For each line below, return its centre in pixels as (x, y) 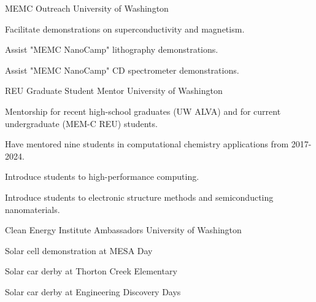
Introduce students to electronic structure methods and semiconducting (139, 197)
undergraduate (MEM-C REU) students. (81, 123)
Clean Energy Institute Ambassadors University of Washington (123, 230)
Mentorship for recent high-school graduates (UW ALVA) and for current (143, 111)
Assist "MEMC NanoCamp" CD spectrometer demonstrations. (122, 70)
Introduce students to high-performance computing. (102, 176)
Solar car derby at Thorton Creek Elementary (91, 271)
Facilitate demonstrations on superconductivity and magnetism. (125, 29)
